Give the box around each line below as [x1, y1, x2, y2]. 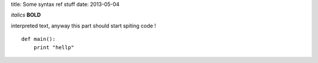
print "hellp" [33, 44, 75, 51]
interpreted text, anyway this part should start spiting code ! [11, 22, 156, 29]
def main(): [21, 36, 56, 43]
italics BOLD [11, 12, 41, 19]
